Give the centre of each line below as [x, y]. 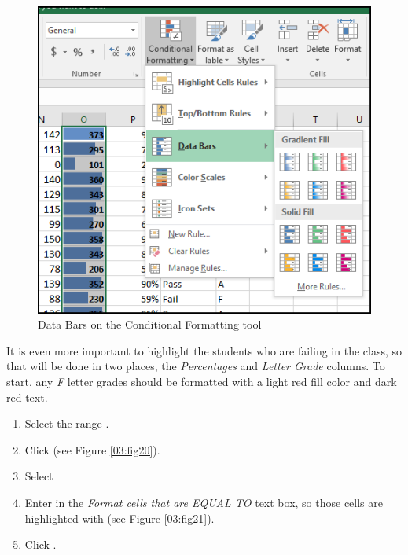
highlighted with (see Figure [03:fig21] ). [119, 518]
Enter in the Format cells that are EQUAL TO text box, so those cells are [204, 502]
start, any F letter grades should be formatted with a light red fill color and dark [202, 381]
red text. [27, 397]
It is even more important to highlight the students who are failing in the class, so [204, 350]
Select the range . [67, 423]
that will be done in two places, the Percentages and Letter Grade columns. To [196, 366]
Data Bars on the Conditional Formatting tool [150, 324]
